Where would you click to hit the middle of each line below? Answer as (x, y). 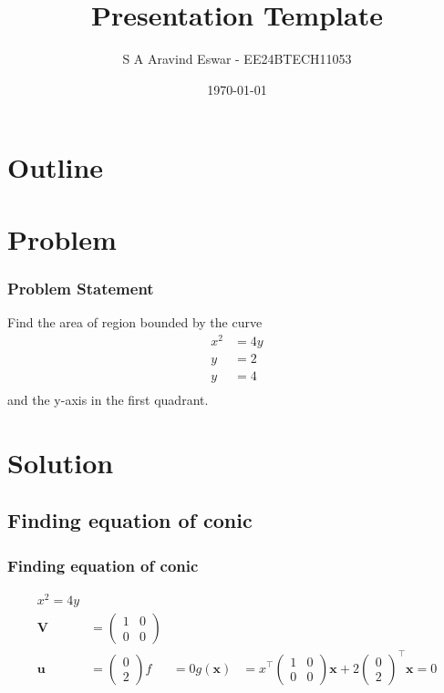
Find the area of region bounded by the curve (135, 322)
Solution (61, 462)
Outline (56, 167)
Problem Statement (81, 288)
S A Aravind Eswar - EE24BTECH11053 (237, 59)
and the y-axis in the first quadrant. (108, 399)
